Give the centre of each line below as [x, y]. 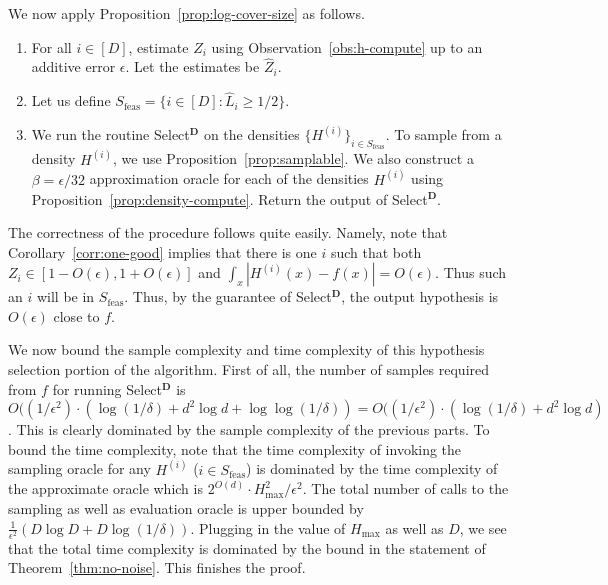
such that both [376, 251]
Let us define [71, 100]
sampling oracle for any [79, 468]
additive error [73, 66]
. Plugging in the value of [268, 527]
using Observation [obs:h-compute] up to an [347, 46]
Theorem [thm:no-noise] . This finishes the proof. [157, 567]
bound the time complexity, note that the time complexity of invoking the [235, 448]
